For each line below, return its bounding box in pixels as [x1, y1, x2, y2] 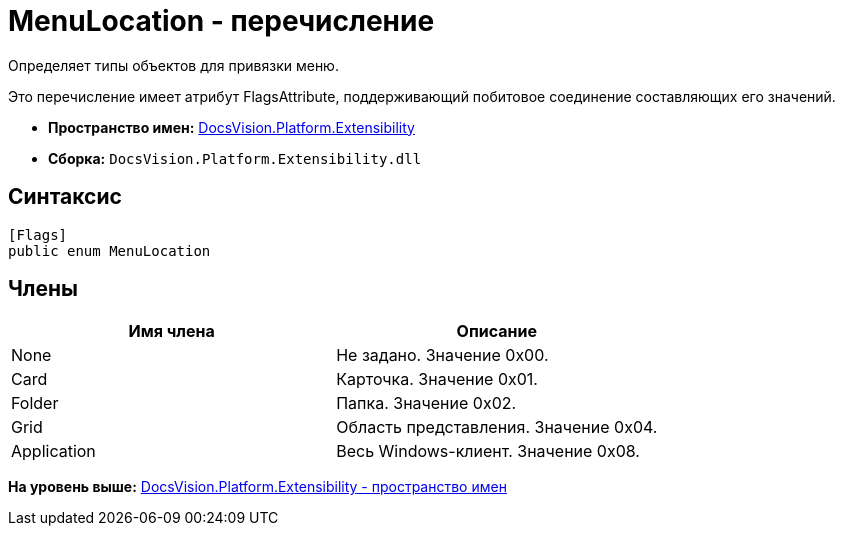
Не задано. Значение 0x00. [336, 345, 549, 366]
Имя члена [128, 321, 215, 342]
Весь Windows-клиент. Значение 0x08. [336, 441, 640, 462]
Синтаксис [8, 184, 122, 210]
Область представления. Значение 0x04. [336, 417, 658, 438]
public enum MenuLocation [8, 242, 211, 259]
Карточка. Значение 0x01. [336, 369, 538, 390]
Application [11, 441, 96, 462]
